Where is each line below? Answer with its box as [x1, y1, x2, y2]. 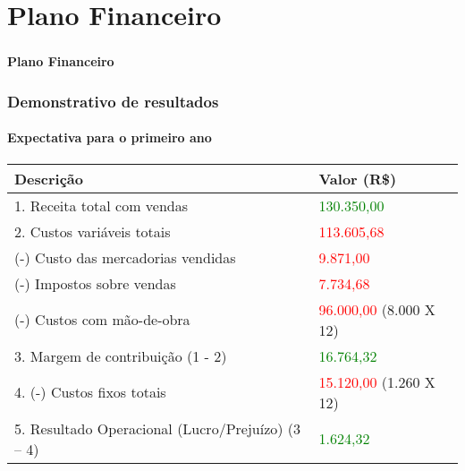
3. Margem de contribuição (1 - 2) [14, 345, 227, 366]
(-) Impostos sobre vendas [14, 272, 176, 294]
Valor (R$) [318, 167, 397, 189]
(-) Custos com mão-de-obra [14, 309, 190, 330]
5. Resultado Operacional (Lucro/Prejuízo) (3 [14, 417, 301, 439]
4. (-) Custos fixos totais [14, 381, 166, 403]
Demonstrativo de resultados [7, 90, 219, 112]
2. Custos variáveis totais [14, 220, 171, 242]
